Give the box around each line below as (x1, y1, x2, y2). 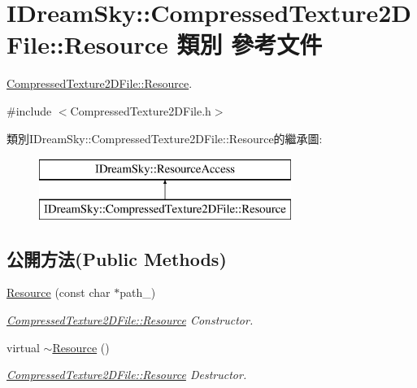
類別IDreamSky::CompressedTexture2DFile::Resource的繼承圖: (7, 129, 323, 146)
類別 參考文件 (176, 28, 323, 61)
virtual (7, 338, 40, 355)
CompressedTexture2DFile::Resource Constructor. (7, 312, 254, 329)
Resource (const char (7, 284, 111, 301)
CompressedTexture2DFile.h (70, 102, 211, 119)
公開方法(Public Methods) (7, 246, 227, 271)
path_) (119, 284, 156, 301)
